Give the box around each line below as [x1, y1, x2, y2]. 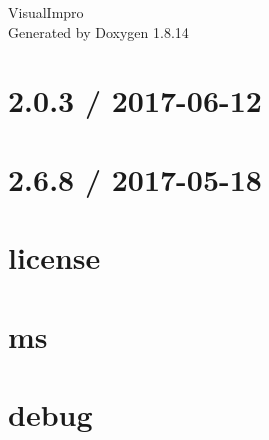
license [8, 237, 101, 278]
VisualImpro [8, 2, 84, 22]
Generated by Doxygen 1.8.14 [8, 21, 189, 42]
